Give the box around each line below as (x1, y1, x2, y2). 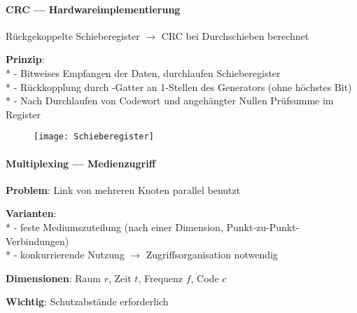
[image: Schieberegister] (34, 132, 154, 142)
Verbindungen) (6, 233, 69, 248)
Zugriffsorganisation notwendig (146, 247, 278, 262)
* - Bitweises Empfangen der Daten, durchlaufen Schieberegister (6, 65, 281, 80)
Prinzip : (6, 52, 45, 67)
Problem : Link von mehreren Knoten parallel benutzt (6, 182, 241, 197)
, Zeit (108, 270, 132, 285)
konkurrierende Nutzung (20, 247, 125, 262)
